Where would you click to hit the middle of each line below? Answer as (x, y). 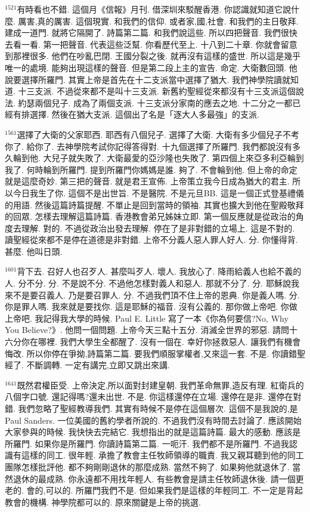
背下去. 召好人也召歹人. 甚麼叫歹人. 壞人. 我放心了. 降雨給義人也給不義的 (159, 271)
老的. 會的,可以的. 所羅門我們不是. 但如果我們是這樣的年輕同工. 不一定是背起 (154, 490)
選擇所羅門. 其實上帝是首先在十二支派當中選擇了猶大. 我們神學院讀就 (156, 79)
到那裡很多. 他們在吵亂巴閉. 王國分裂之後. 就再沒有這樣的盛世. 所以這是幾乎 (153, 56)
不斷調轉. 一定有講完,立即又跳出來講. (98, 365)
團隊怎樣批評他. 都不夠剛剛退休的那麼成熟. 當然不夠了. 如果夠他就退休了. (147, 466)
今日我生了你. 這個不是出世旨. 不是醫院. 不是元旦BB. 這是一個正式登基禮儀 (159, 192)
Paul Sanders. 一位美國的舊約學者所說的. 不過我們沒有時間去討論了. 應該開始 (153, 420)
